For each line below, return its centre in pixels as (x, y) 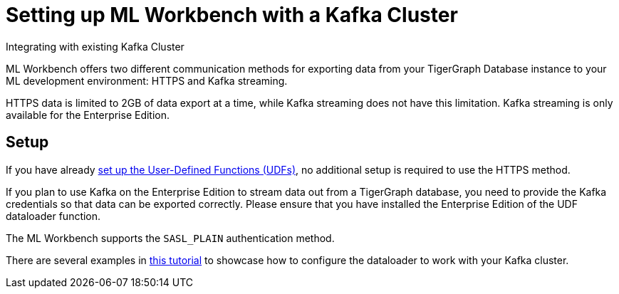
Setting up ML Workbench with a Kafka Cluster (232, 15)
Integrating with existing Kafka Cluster (95, 46)
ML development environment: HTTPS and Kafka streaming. (147, 80)
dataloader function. (53, 216)
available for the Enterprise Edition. (88, 115)
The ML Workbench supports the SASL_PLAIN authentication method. (170, 238)
